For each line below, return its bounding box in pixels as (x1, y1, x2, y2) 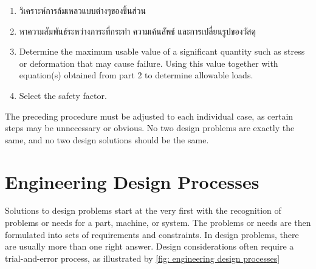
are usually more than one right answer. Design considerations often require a (5, 240, 294, 253)
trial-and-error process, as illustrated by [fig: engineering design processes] (5, 251, 280, 264)
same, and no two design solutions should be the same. (5, 133, 209, 146)
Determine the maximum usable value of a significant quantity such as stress (19, 45, 305, 58)
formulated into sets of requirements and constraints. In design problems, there (5, 228, 299, 240)
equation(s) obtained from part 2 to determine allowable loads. (19, 69, 253, 81)
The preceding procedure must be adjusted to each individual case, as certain (5, 109, 294, 122)
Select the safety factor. (19, 89, 107, 101)
